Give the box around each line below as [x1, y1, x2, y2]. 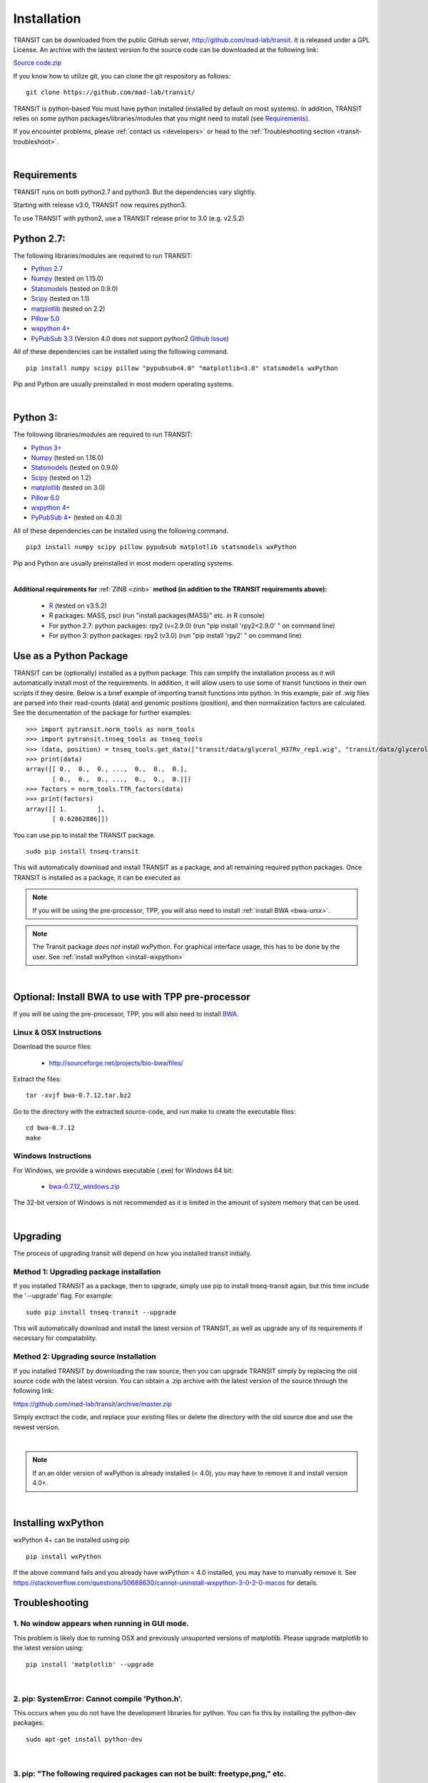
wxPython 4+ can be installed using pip [13, 1536, 130, 1544]
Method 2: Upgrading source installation [13, 1352, 157, 1361]
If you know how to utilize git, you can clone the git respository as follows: [13, 71, 231, 80]
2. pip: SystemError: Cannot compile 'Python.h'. [13, 1694, 183, 1704]
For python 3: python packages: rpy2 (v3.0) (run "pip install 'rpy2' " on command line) [49, 631, 302, 640]
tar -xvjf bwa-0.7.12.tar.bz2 [26, 1091, 132, 1100]
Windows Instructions [13, 1151, 92, 1161]
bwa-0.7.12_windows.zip [49, 1182, 121, 1191]
